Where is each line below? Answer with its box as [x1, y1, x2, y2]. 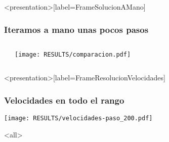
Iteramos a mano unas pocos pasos [4, 23, 149, 35]
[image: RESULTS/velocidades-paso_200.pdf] [4, 115, 153, 122]
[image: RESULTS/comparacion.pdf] [15, 51, 131, 58]
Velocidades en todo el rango [4, 93, 124, 106]
